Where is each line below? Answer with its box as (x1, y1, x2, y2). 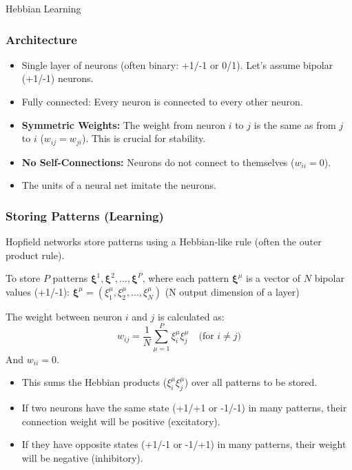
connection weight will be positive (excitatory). (21, 413, 220, 428)
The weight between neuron (6, 309, 123, 323)
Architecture (6, 30, 77, 48)
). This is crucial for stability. (82, 131, 206, 145)
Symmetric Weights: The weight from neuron (21, 117, 226, 132)
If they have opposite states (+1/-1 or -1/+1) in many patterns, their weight (21, 437, 346, 451)
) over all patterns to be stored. (184, 375, 318, 389)
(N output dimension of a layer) (165, 284, 300, 298)
